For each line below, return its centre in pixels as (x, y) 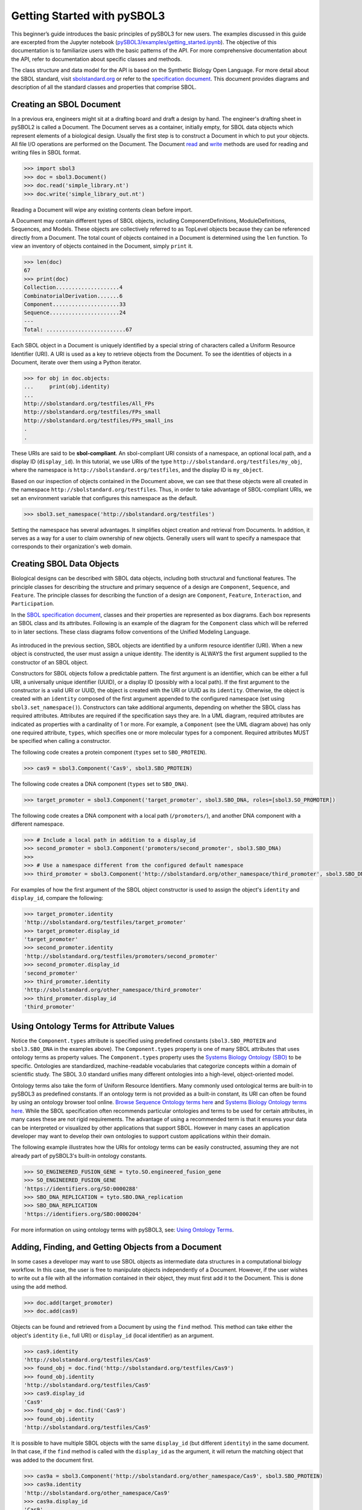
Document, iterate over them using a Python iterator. (76, 362)
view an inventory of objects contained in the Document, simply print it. (102, 246)
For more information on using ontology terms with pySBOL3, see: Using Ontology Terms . (122, 1230)
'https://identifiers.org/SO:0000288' (81, 1189)
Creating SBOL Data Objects (65, 564)
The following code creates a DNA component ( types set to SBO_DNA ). (100, 784)
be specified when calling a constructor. (61, 741)
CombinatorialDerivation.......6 (73, 296)
